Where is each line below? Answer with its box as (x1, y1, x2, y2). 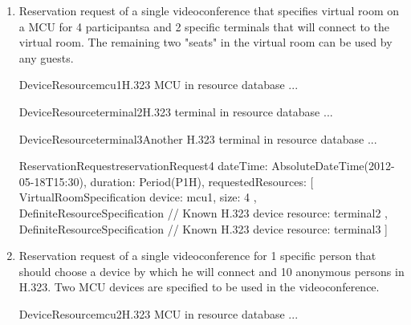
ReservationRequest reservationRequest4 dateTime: (18, 157, 268, 174)
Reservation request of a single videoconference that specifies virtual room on (18, 2, 400, 18)
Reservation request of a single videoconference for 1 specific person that (18, 247, 376, 264)
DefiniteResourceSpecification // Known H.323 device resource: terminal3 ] (18, 220, 388, 237)
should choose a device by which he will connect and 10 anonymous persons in (18, 262, 405, 279)
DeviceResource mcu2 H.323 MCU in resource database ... (18, 305, 299, 322)
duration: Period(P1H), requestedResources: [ (90, 173, 314, 189)
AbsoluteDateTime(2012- (271, 157, 395, 174)
